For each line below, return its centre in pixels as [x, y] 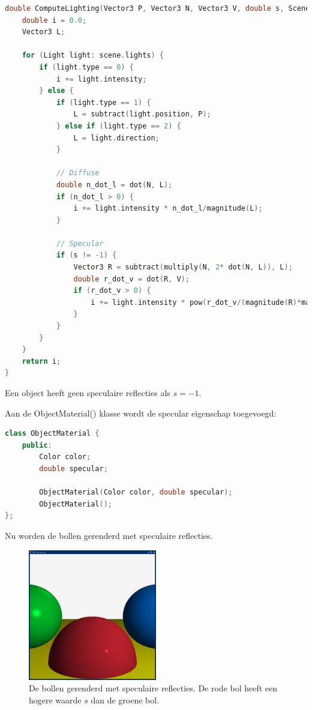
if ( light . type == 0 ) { [86, 67]
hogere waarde [55, 699]
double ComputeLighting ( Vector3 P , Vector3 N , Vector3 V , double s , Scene [157, 8]
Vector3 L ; [43, 32]
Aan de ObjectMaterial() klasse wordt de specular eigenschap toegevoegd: [141, 413]
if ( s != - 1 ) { [86, 255]
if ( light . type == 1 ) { [103, 102]
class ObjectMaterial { [52, 434]
